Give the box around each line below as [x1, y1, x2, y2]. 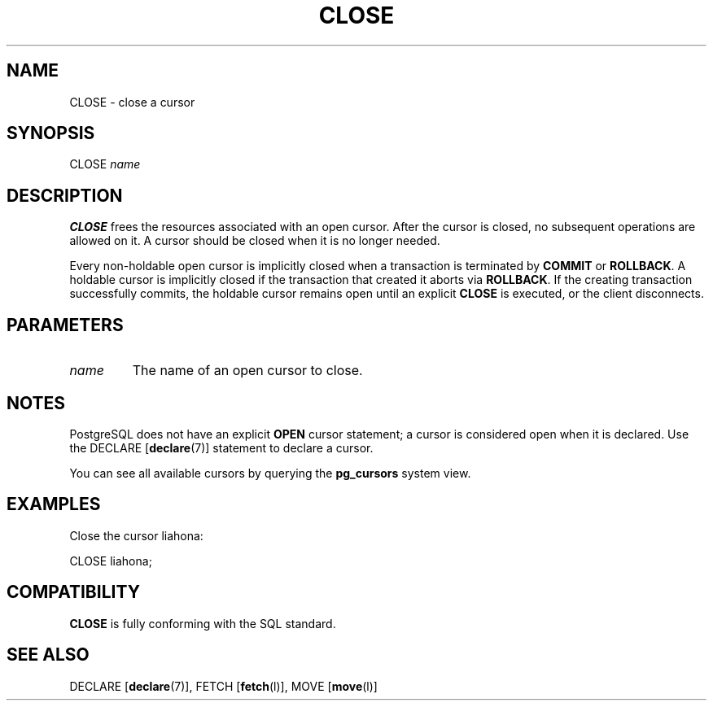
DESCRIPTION [7, 185, 123, 206]
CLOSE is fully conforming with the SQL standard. [69, 616, 336, 631]
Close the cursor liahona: [69, 528, 203, 543]
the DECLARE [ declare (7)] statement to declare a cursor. [69, 440, 374, 455]
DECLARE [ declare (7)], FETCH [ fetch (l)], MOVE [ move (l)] [69, 679, 378, 693]
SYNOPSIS [7, 123, 95, 144]
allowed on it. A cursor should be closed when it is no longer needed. [69, 233, 440, 248]
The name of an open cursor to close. [132, 362, 363, 379]
